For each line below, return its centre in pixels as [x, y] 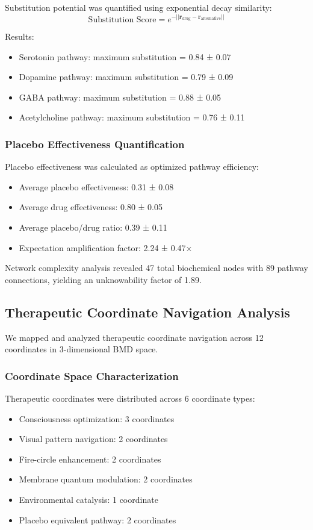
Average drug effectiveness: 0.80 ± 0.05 [91, 207]
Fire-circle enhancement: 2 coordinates [90, 459]
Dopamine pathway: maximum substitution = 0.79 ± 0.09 [126, 77]
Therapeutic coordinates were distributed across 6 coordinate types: [130, 398]
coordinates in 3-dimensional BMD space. [82, 349]
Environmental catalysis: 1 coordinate [88, 499]
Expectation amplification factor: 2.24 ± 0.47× [106, 247]
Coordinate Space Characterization [92, 376]
